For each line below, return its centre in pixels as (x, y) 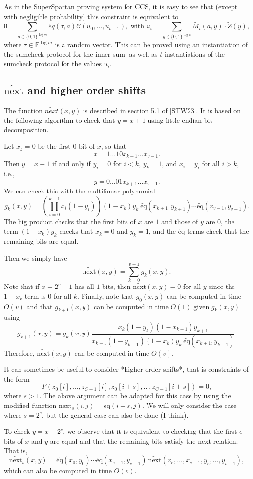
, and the (162, 231)
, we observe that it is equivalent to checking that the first (150, 431)
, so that (114, 146)
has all (84, 286)
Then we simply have (36, 257)
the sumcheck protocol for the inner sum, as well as (81, 54)
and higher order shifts (87, 90)
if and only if (71, 163)
